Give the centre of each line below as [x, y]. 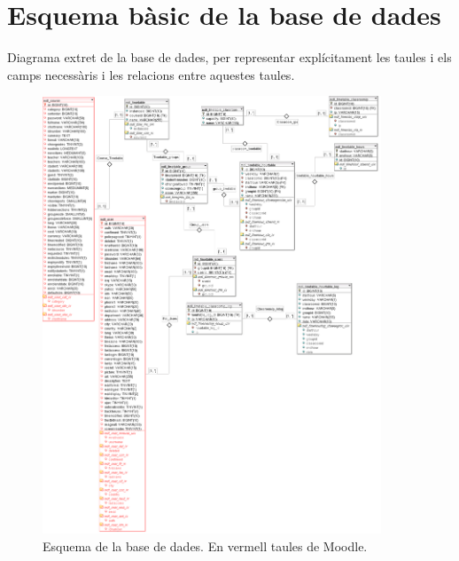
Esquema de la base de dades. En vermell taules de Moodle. [205, 545]
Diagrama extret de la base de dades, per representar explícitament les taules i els [229, 57]
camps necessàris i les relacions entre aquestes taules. [151, 74]
